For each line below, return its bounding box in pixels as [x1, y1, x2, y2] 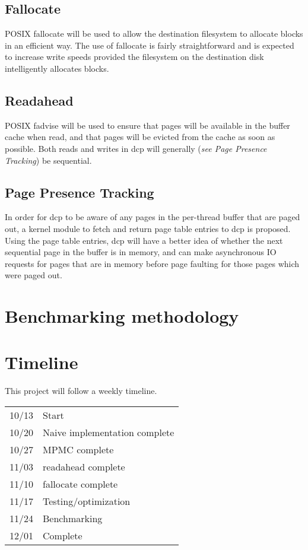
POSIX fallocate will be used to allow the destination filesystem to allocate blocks [5, 27, 303, 40]
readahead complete [43, 460, 125, 474]
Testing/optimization [43, 494, 131, 508]
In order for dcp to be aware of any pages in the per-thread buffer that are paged [5, 211, 300, 223]
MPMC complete [43, 443, 114, 457]
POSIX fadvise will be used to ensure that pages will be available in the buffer [5, 119, 290, 131]
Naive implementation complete [43, 425, 174, 440]
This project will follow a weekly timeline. [5, 384, 157, 397]
